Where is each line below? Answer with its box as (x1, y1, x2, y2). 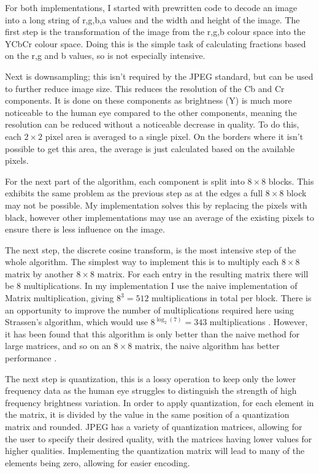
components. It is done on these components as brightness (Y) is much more (5, 94, 292, 107)
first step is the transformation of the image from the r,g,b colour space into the (5, 25, 306, 38)
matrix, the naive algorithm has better (134, 339, 280, 352)
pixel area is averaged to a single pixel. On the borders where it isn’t (45, 129, 304, 142)
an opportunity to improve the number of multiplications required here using (5, 303, 294, 316)
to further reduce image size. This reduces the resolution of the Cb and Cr (5, 82, 285, 94)
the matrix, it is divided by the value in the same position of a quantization (5, 408, 290, 421)
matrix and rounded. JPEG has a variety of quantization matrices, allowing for (5, 420, 302, 433)
